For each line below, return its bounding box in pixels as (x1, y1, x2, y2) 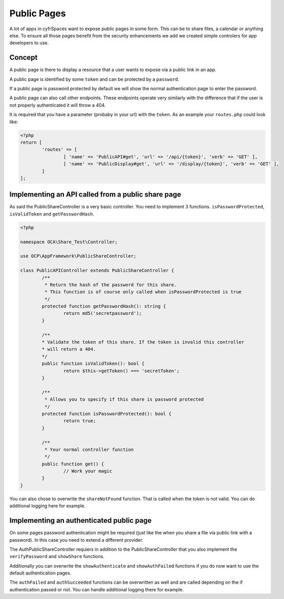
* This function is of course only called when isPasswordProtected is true (44, 289, 242, 295)
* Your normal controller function (44, 446, 134, 453)
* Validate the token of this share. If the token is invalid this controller (41, 339, 245, 345)
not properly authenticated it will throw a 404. (9, 102, 106, 108)
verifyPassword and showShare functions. (9, 553, 105, 560)
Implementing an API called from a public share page (9, 190, 181, 199)
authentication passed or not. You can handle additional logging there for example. (9, 586, 184, 592)
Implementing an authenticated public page (9, 516, 152, 525)
